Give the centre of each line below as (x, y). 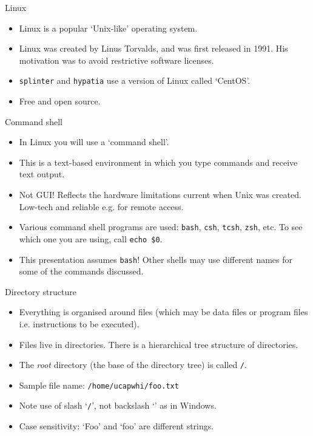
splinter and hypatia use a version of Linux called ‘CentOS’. (135, 80)
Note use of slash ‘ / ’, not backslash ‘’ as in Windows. (118, 405)
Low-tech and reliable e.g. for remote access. (101, 206)
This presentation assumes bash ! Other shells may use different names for (156, 259)
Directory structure (41, 291)
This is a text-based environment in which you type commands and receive (158, 162)
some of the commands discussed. (81, 271)
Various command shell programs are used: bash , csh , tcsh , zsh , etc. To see (161, 227)
